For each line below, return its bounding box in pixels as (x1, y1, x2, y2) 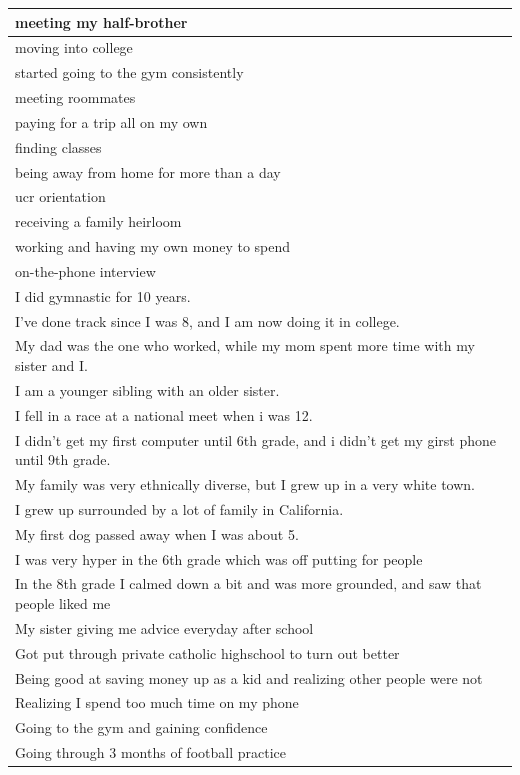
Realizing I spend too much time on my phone (15, 692, 299, 713)
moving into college (15, 37, 133, 58)
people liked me (15, 593, 111, 613)
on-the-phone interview (15, 260, 156, 281)
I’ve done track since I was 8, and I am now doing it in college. (15, 310, 400, 331)
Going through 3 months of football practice (15, 742, 286, 763)
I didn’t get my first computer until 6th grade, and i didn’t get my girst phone (15, 429, 497, 450)
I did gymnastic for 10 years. (15, 285, 191, 306)
